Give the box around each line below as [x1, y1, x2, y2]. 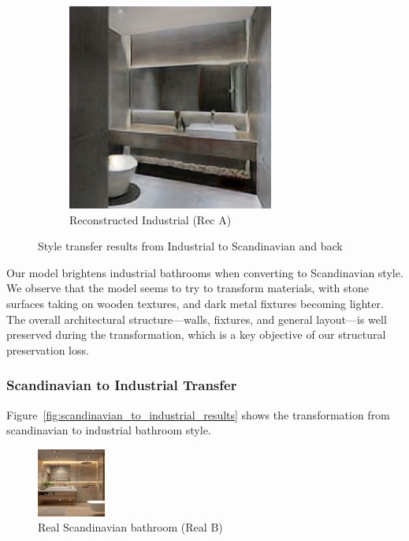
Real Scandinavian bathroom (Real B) [38, 519, 223, 535]
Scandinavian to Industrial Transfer [6, 375, 237, 395]
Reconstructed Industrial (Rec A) [69, 211, 232, 227]
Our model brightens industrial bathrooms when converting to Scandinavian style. [6, 264, 403, 280]
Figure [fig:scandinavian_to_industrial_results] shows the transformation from [6, 406, 390, 423]
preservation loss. [6, 341, 89, 358]
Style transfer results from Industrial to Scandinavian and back [38, 238, 343, 254]
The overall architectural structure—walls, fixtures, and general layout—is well [6, 310, 387, 327]
